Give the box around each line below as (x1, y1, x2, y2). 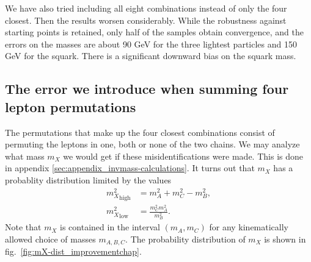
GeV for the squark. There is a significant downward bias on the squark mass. (5, 49, 296, 62)
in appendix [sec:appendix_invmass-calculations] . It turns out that (5, 161, 255, 174)
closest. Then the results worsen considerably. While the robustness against (5, 13, 287, 26)
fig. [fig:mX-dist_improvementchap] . (5, 245, 142, 258)
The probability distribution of (130, 232, 246, 245)
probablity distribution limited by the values (5, 173, 172, 186)
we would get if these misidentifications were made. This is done (63, 149, 303, 162)
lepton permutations (5, 97, 136, 116)
